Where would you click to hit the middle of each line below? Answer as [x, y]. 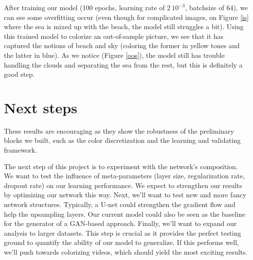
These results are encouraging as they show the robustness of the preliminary [119, 130]
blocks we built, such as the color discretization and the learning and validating [122, 140]
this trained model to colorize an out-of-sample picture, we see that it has [114, 36]
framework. [21, 150]
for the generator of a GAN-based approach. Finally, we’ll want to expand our [120, 223]
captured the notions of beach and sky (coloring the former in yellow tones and [122, 45]
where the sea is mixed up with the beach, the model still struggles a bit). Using [124, 26]
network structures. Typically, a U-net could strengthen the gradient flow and [120, 204]
